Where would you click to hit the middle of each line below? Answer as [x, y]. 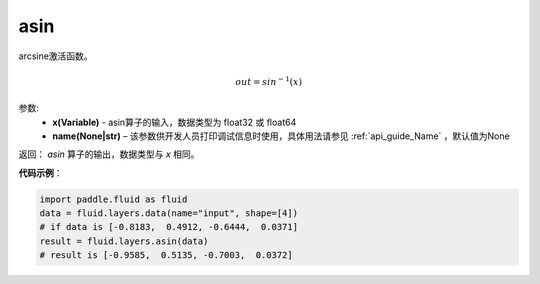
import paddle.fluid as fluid [113, 199]
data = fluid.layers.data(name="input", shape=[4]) [169, 213]
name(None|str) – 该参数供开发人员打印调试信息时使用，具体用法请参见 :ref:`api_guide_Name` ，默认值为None [281, 136]
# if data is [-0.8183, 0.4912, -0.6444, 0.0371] [169, 227]
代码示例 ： [40, 172]
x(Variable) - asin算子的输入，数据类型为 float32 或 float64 [174, 122]
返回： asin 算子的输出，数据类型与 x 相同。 [109, 154]
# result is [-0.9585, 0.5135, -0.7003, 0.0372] [166, 255]
